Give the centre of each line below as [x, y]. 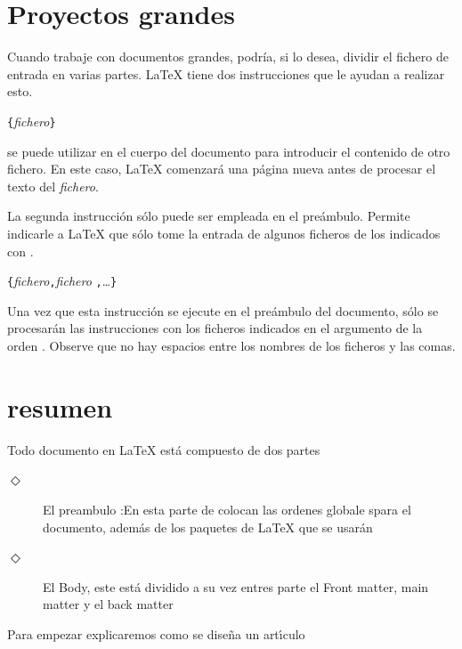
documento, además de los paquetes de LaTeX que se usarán [208, 527]
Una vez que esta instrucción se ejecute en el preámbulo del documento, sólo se [223, 310]
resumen [60, 406]
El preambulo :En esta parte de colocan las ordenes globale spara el [227, 509]
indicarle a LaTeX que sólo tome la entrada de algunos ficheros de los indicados [224, 233]
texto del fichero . [53, 186]
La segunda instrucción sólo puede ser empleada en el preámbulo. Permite [209, 216]
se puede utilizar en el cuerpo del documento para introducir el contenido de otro [229, 151]
